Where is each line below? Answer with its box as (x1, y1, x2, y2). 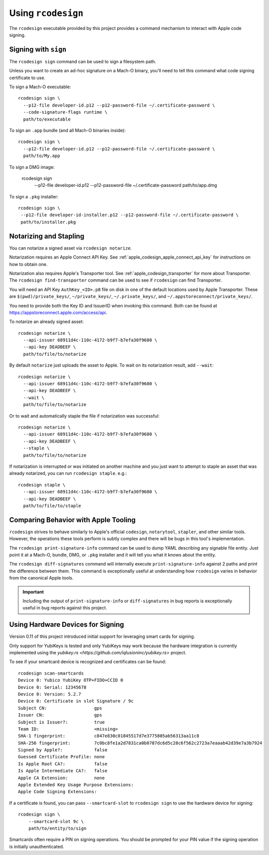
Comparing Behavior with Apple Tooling (9, 516, 136, 524)
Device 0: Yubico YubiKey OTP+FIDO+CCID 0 (18, 678, 124, 683)
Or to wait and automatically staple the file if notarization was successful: (9, 413, 160, 419)
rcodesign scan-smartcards (18, 670, 84, 676)
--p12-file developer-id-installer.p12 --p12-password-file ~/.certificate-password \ (20, 212, 239, 218)
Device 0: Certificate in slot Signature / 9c (18, 698, 134, 704)
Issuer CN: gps (18, 712, 102, 718)
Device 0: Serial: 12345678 (18, 684, 87, 690)
